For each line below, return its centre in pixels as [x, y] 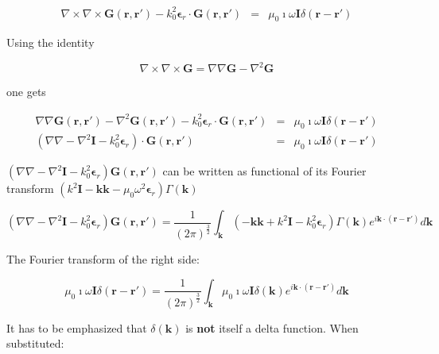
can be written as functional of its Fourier [264, 171]
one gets [26, 92]
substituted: [35, 343]
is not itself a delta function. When [272, 327]
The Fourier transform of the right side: [103, 259]
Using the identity [51, 42]
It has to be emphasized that [77, 327]
